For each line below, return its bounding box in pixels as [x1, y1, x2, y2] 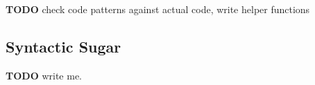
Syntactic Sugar [6, 35, 121, 57]
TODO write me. [6, 68, 82, 82]
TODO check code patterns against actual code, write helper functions [6, 2, 310, 16]
